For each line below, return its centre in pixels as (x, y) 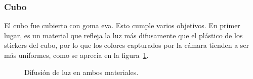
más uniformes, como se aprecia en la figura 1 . (76, 55)
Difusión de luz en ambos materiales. (81, 72)
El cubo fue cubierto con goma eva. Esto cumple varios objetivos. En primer (122, 25)
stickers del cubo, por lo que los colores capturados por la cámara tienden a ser (127, 45)
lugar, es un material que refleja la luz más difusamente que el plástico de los (123, 35)
